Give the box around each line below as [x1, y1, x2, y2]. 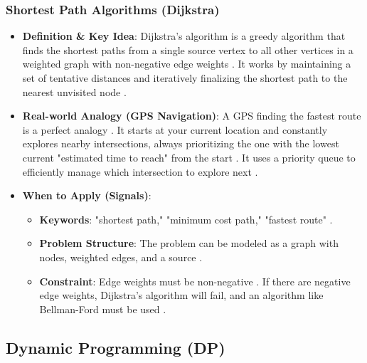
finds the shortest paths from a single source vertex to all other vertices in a [22, 42, 353, 57]
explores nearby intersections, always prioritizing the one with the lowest [22, 136, 339, 151]
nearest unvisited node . [22, 84, 127, 99]
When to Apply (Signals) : [22, 188, 151, 203]
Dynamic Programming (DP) [6, 336, 225, 358]
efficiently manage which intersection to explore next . [22, 164, 258, 179]
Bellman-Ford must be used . [39, 301, 166, 316]
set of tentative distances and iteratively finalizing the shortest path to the [22, 70, 348, 85]
